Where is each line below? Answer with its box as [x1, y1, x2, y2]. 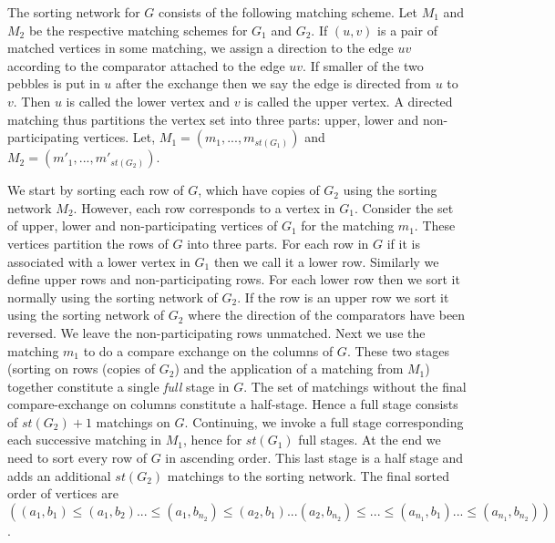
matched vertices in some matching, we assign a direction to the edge [7, 38, 394, 57]
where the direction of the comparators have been [188, 305, 466, 324]
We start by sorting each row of [7, 180, 184, 200]
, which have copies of [198, 180, 320, 200]
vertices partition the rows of [7, 233, 169, 252]
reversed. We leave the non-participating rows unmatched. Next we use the [7, 323, 426, 342]
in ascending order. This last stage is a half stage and [165, 448, 464, 467]
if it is [386, 233, 420, 252]
